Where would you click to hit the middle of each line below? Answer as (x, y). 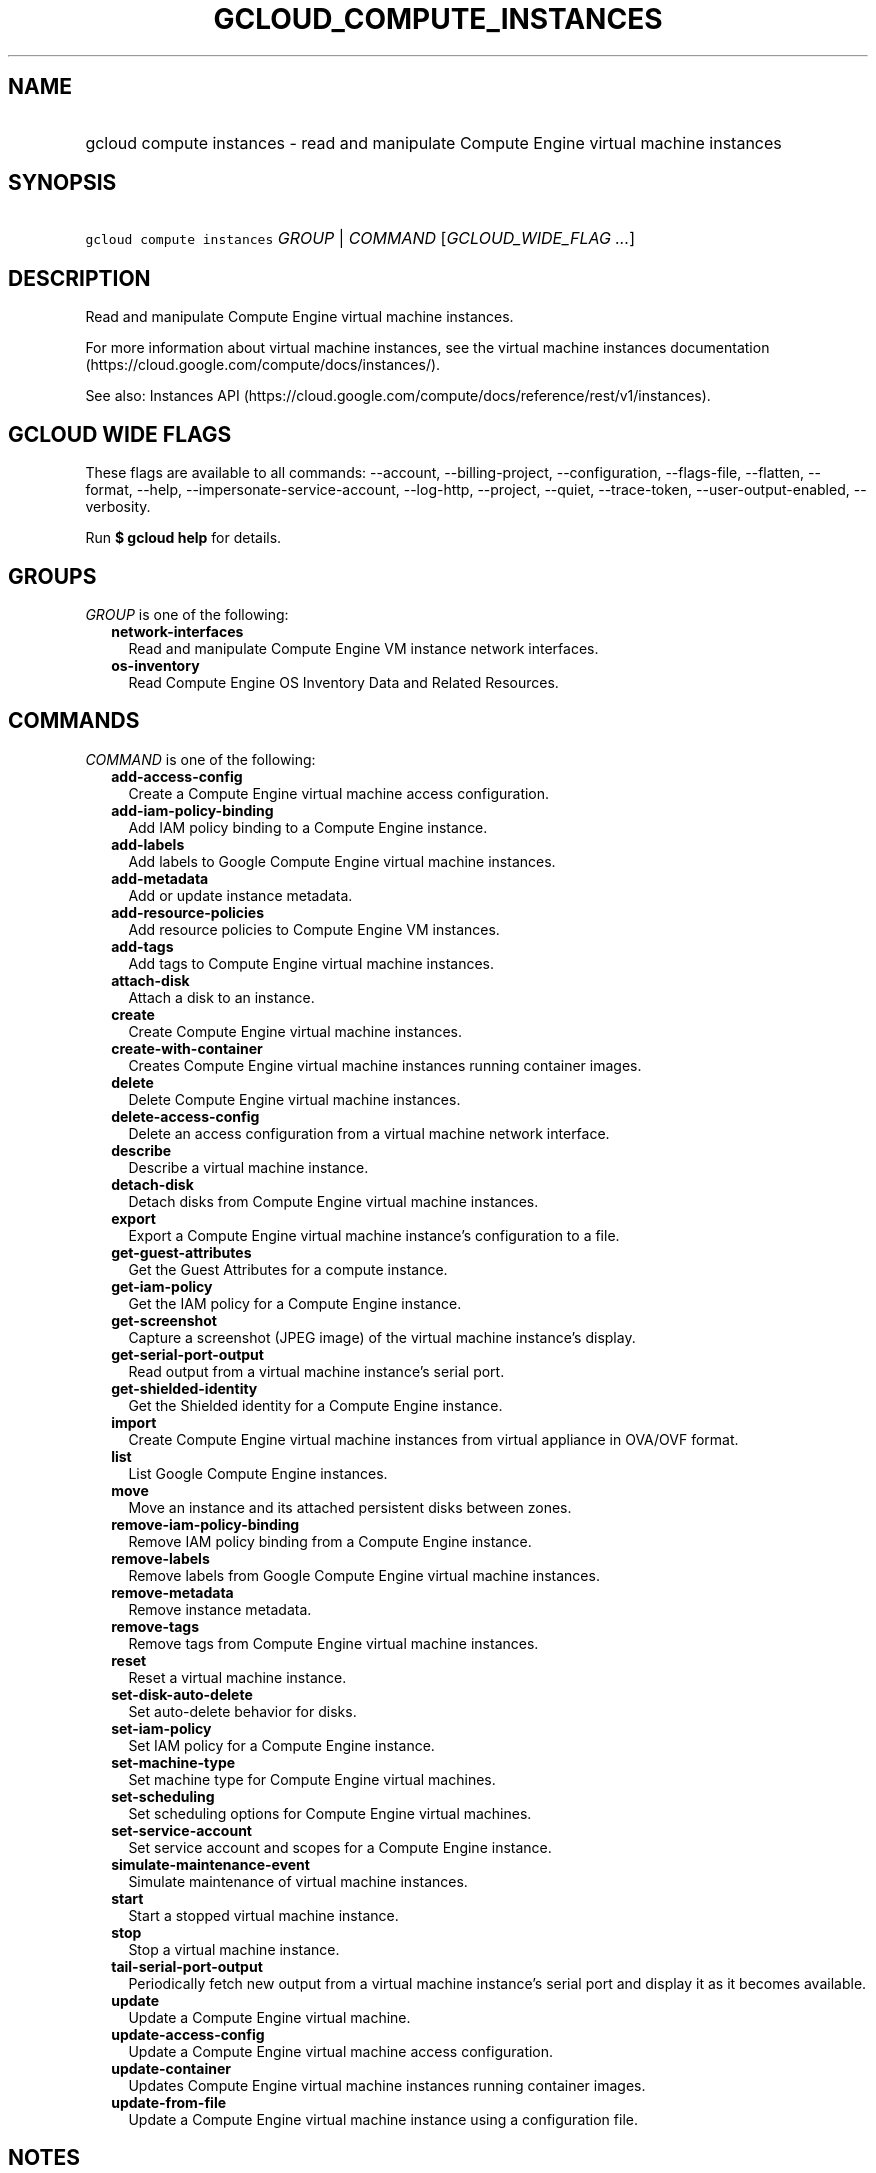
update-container (171, 2068)
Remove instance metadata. (220, 1609)
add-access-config (177, 776)
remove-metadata (172, 1592)
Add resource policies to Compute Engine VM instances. (314, 929)
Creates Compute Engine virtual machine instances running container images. (385, 1065)
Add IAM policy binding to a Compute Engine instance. (308, 827)
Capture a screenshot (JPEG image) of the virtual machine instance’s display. (382, 1337)
